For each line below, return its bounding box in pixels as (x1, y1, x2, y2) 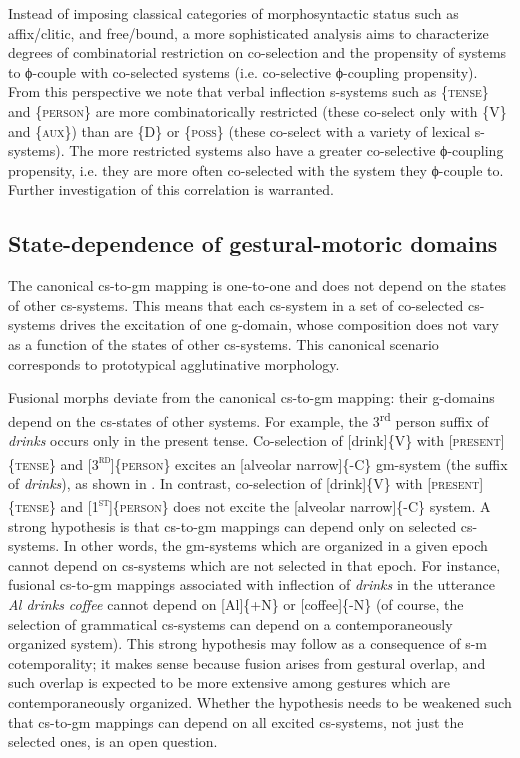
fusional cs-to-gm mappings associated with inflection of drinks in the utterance (8, 574, 496, 595)
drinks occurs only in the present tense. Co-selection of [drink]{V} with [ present (8, 429, 501, 450)
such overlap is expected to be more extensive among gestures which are (8, 672, 450, 693)
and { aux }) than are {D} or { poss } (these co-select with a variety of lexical (8, 120, 471, 141)
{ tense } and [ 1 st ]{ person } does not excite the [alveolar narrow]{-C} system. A (8, 493, 491, 517)
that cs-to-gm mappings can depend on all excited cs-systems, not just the (8, 711, 464, 732)
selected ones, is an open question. (8, 731, 218, 752)
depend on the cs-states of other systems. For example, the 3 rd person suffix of (8, 407, 489, 431)
